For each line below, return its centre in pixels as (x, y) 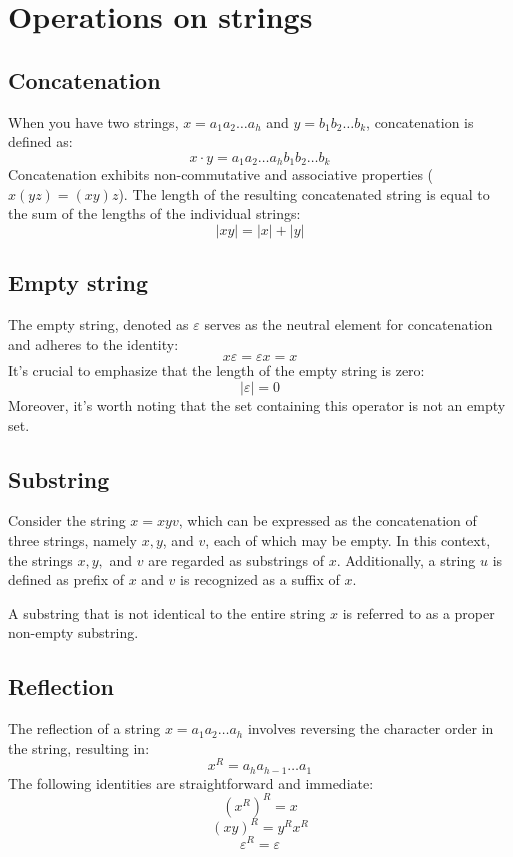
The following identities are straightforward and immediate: (191, 782)
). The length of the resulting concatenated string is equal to (304, 193)
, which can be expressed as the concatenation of (327, 520)
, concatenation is (420, 121)
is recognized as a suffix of (260, 579)
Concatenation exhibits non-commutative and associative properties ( (221, 174)
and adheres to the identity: (93, 343)
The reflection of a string (84, 728)
